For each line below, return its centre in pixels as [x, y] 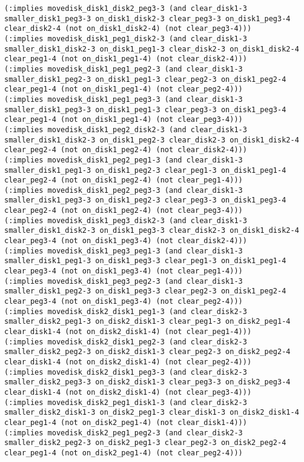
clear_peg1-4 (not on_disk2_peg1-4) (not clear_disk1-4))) [126, 422]
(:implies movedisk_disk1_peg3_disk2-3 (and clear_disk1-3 [126, 220]
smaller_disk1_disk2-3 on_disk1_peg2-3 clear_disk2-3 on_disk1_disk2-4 [152, 140]
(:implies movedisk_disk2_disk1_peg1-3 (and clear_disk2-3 [126, 311]
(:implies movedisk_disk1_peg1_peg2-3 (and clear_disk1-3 [124, 69]
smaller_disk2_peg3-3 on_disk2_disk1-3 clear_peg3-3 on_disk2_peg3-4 [147, 382]
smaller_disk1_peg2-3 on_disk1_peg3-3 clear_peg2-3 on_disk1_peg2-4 [145, 291]
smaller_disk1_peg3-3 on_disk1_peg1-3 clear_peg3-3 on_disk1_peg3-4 [145, 109]
